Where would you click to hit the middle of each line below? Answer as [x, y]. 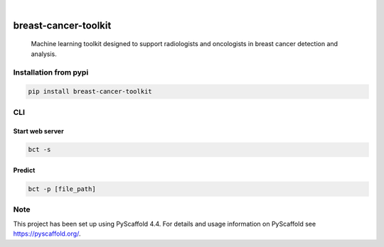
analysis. [44, 54]
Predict [24, 170]
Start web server [38, 131]
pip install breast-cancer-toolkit [90, 92]
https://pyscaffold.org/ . [47, 234]
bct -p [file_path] [62, 189]
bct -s [39, 150]
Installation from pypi [51, 72]
